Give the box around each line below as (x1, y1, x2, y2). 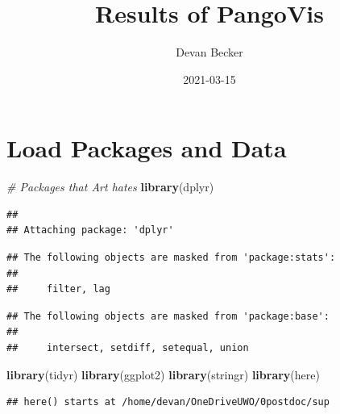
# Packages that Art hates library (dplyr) (6, 178, 214, 195)
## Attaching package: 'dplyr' (6, 224, 174, 236)
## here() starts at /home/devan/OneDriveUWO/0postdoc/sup (6, 396, 330, 408)
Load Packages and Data (6, 132, 287, 165)
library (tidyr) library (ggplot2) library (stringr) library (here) (6, 366, 320, 383)
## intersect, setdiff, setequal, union (6, 342, 249, 353)
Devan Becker (176, 44, 243, 61)
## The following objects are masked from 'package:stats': (6, 252, 336, 264)
